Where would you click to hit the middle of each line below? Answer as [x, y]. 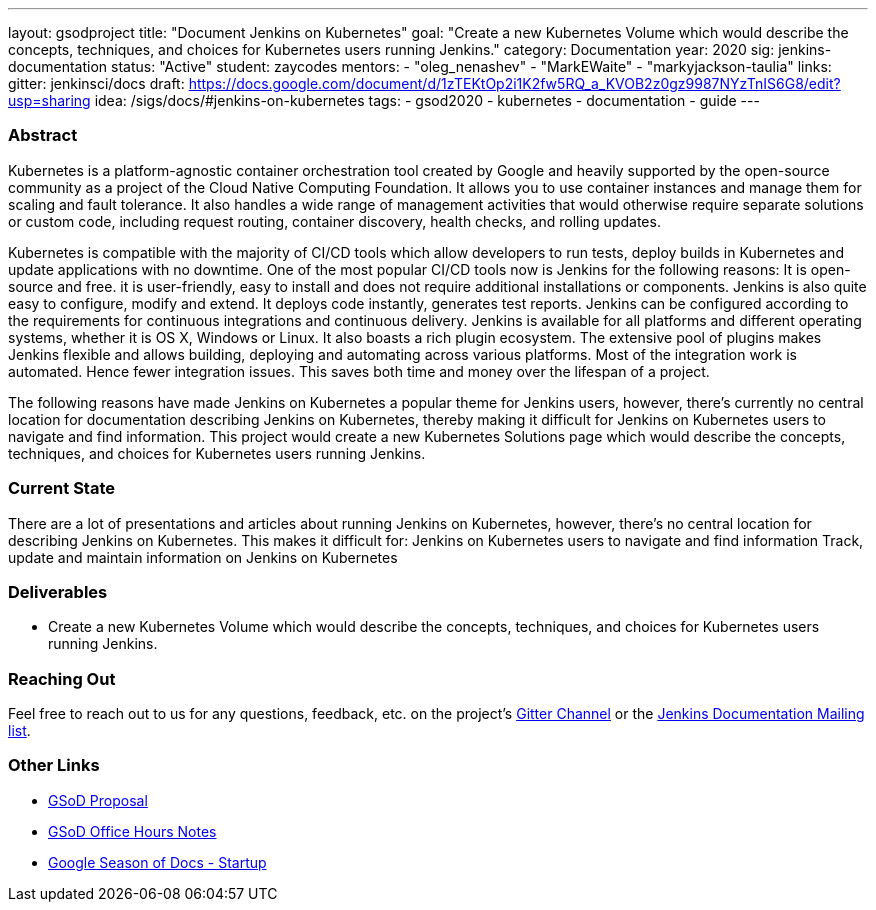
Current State [61, 488]
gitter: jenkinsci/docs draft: [96, 83]
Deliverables [58, 591]
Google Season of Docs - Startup [157, 862]
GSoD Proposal [98, 800]
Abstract [43, 135]
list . [19, 730]
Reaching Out [62, 678]
